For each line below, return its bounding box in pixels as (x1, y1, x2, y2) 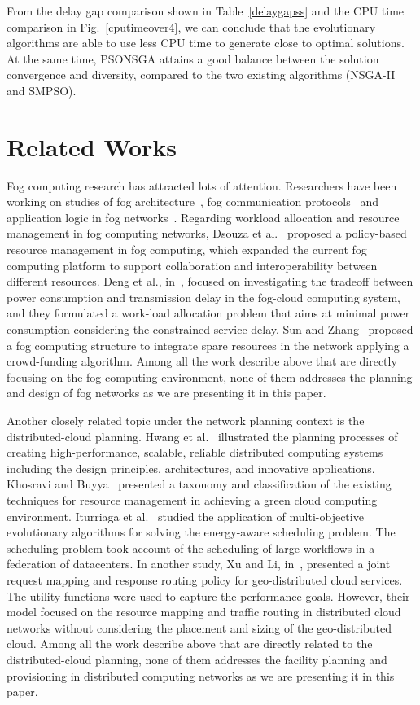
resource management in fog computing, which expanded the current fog (7, 241, 367, 258)
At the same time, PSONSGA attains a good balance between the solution (7, 50, 379, 67)
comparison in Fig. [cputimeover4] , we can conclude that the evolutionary (7, 18, 376, 35)
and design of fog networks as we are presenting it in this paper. (7, 384, 326, 401)
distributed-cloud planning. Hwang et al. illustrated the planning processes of (7, 427, 398, 444)
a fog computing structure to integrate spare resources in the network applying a (7, 336, 409, 353)
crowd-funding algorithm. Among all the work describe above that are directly (7, 352, 397, 370)
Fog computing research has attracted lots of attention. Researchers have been (7, 177, 397, 194)
